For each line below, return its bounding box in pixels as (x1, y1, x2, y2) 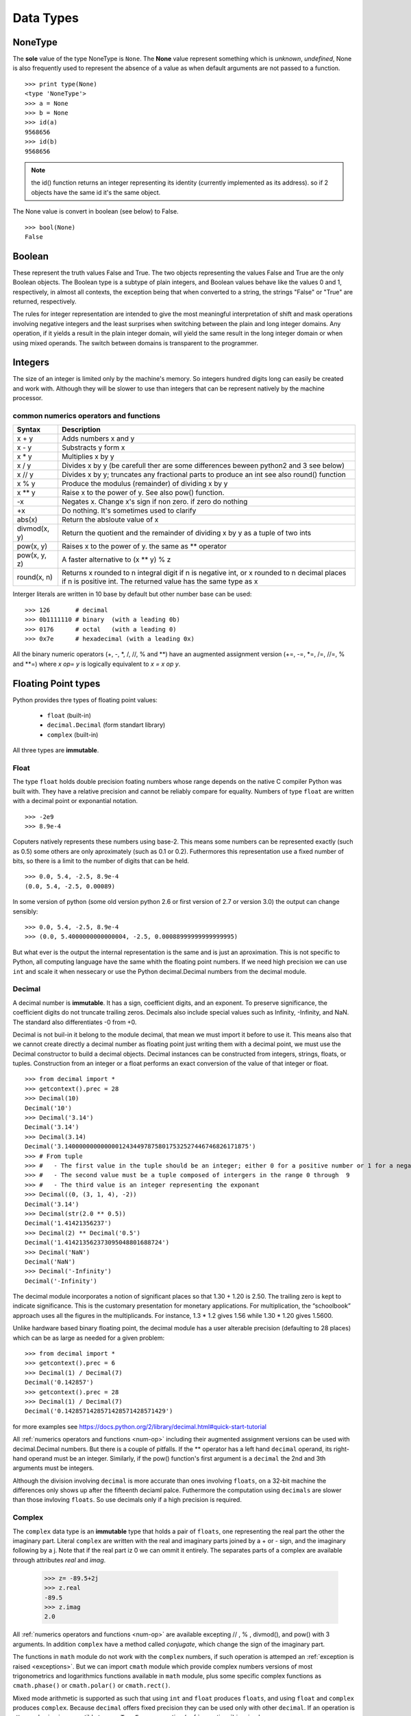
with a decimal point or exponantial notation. (12, 797, 138, 805)
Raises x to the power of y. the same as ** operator (62, 542, 227, 551)
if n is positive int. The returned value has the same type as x (62, 577, 258, 586)
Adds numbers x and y (62, 434, 135, 443)
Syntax (16, 425, 41, 434)
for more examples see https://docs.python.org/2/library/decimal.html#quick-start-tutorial (12, 1422, 267, 1430)
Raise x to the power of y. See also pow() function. (62, 488, 225, 498)
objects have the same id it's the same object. (31, 188, 161, 196)
